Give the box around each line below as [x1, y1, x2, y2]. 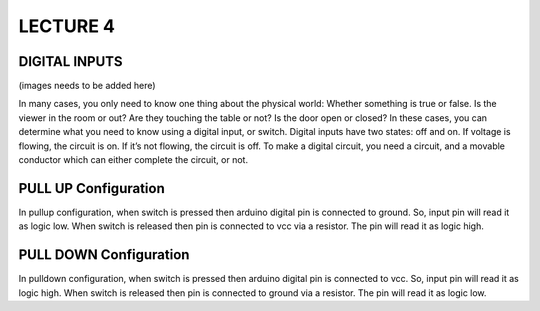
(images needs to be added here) [18, 80, 156, 92]
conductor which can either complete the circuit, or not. [18, 154, 249, 166]
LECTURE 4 [18, 15, 115, 37]
